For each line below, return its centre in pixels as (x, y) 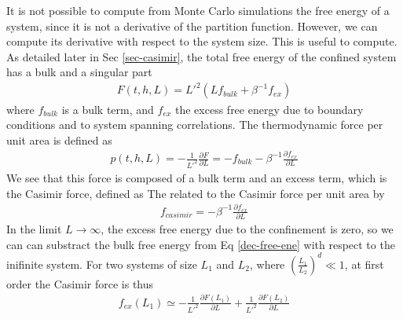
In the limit (34, 229)
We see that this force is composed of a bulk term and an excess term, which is (197, 177)
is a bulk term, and (108, 109)
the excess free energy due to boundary (269, 109)
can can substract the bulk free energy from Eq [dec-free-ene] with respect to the (201, 244)
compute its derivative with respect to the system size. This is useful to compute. (202, 41)
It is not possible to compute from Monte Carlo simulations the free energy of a (198, 10)
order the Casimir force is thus (80, 283)
